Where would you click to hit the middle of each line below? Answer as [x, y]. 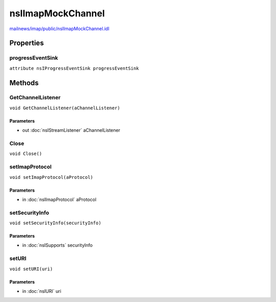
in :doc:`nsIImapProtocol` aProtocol [59, 199]
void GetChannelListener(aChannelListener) [65, 108]
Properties [27, 43]
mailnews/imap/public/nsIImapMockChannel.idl [59, 29]
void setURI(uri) [31, 269]
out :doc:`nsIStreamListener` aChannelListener [71, 130]
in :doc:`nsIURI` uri [42, 291]
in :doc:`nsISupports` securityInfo [57, 245]
